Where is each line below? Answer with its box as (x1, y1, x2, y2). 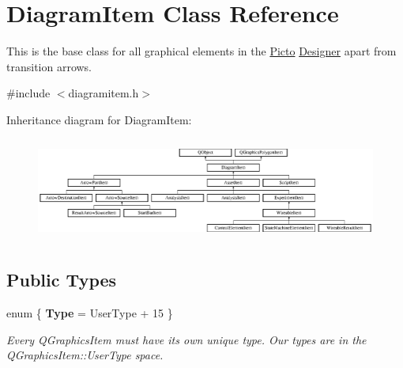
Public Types (6, 267, 117, 292)
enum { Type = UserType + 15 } (6, 305, 173, 321)
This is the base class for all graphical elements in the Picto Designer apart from (6, 43, 397, 59)
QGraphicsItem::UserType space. (6, 347, 164, 363)
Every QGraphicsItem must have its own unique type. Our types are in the (6, 331, 367, 347)
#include (6, 85, 51, 101)
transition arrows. (6, 58, 92, 74)
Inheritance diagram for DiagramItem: (6, 111, 192, 127)
